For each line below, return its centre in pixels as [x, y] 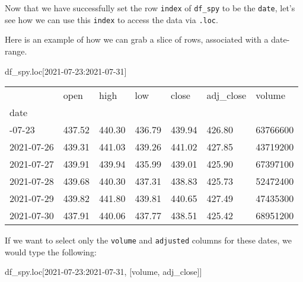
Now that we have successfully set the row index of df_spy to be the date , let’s [150, 8]
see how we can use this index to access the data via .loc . [111, 19]
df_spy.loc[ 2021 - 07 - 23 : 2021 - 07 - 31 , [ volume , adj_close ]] [103, 272]
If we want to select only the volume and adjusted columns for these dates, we [148, 240]
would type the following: [51, 251]
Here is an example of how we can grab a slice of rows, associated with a [137, 39]
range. [16, 51]
